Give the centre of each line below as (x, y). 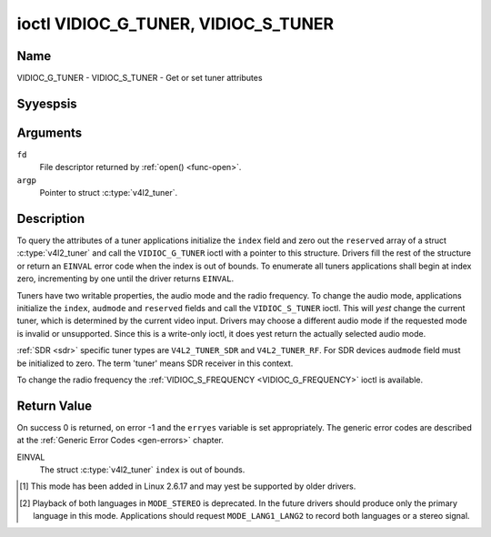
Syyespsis (47, 103)
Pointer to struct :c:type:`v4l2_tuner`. (108, 193)
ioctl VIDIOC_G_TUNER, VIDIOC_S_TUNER (175, 24)
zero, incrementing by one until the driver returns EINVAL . (125, 279)
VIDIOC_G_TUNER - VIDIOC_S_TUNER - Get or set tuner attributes (140, 78)
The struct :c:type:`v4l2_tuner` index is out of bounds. (142, 470)
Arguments (50, 132)
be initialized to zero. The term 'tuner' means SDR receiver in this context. (155, 363)
